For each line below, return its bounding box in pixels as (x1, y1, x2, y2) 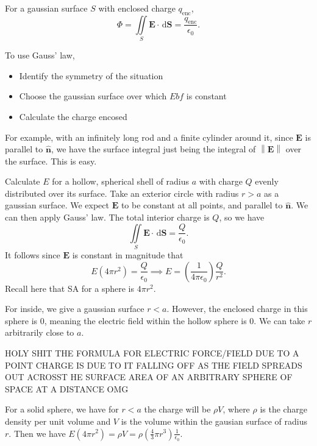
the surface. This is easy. (5, 154, 97, 167)
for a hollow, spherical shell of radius (52, 175, 189, 188)
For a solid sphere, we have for (5, 403, 119, 416)
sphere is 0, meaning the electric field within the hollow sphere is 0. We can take (5, 314, 305, 327)
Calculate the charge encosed (19, 110, 127, 122)
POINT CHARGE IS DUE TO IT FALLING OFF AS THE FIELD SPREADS (5, 358, 302, 371)
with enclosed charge (98, 2, 176, 14)
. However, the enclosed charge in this (166, 302, 308, 315)
